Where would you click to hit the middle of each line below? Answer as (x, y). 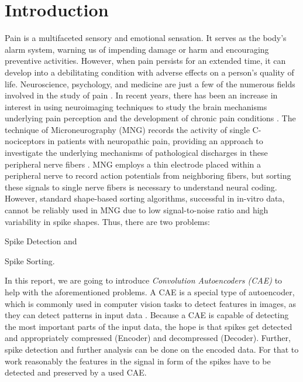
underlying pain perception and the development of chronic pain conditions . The (150, 118)
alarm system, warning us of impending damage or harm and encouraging (137, 49)
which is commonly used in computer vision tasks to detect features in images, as (151, 303)
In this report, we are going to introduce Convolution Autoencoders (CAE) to (144, 280)
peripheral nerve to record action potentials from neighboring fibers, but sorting (148, 175)
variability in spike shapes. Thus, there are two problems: (107, 221)
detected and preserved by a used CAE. (76, 372)
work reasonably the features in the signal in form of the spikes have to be (138, 361)
